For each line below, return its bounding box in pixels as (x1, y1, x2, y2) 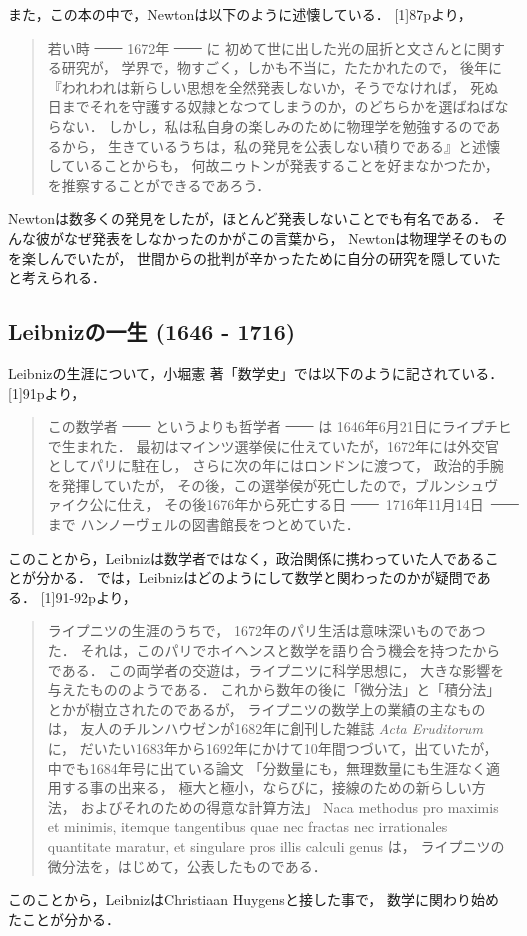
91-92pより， (55, 586, 137, 607)
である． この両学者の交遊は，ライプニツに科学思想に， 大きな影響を (47, 659, 505, 680)
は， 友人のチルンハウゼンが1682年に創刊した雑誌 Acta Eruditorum (47, 718, 483, 739)
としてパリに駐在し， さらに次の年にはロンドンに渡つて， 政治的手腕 (47, 455, 504, 476)
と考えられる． (8, 267, 106, 288)
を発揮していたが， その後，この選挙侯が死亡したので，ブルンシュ (47, 474, 485, 495)
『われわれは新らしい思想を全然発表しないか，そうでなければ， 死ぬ (47, 76, 499, 97)
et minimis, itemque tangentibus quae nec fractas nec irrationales (47, 816, 448, 837)
